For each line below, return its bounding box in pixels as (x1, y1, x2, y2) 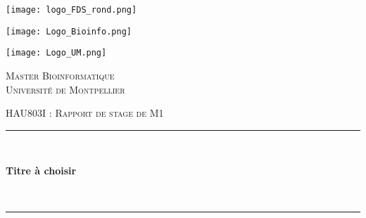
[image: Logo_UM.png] (6, 48, 107, 58)
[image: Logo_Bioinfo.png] (6, 26, 132, 37)
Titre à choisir (6, 163, 77, 178)
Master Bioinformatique (6, 68, 115, 82)
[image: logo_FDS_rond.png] (6, 5, 137, 15)
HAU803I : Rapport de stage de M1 (6, 105, 164, 120)
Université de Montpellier (6, 82, 125, 96)
